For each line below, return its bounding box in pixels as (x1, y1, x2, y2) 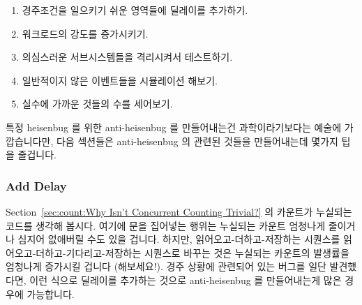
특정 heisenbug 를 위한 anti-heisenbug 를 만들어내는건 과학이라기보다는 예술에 (6, 119, 342, 134)
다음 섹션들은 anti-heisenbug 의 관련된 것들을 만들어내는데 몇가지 (56, 133, 338, 148)
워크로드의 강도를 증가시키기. (22, 26, 149, 40)
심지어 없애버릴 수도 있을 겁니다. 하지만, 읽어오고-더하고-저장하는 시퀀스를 (17, 232, 340, 246)
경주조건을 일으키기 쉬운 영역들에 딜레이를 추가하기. (22, 3, 248, 17)
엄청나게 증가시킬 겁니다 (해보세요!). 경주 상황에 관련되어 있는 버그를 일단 (6, 259, 326, 274)
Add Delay (6, 177, 67, 194)
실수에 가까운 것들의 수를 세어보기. (22, 96, 173, 111)
